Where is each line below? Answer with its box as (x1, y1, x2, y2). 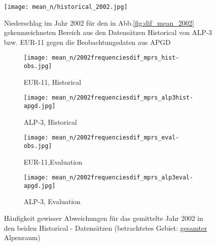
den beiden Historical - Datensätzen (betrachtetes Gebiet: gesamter (4, 222, 207, 233)
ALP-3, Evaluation (24, 196, 80, 207)
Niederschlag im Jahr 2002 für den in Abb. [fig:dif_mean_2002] (4, 17, 194, 28)
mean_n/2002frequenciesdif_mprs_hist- (52, 54, 179, 62)
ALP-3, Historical (24, 116, 77, 127)
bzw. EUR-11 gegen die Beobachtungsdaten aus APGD (4, 36, 171, 47)
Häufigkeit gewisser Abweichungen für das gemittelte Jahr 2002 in (4, 213, 203, 223)
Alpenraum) (4, 232, 40, 243)
